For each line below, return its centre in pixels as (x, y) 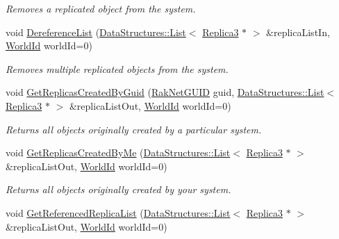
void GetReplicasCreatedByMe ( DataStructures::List (118, 153)
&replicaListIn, (298, 32)
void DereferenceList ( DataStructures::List (96, 32)
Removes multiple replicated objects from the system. (117, 68)
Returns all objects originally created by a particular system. (134, 129)
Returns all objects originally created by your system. (118, 189)
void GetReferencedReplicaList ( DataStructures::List (118, 212)
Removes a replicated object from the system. (101, 8)
